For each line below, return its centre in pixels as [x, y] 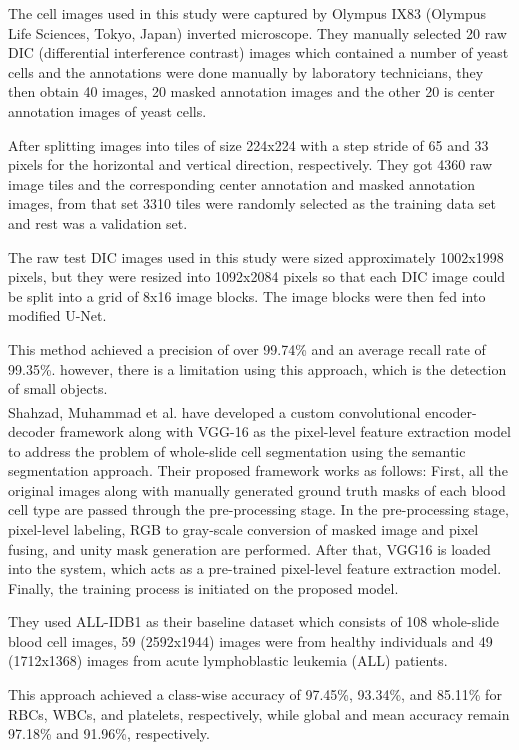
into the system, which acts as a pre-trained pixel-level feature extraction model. [255, 568]
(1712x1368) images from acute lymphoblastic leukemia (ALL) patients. [228, 660]
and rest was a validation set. [98, 222]
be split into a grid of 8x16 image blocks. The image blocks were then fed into [247, 295]
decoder [32, 430]
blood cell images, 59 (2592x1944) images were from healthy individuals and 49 [250, 640]
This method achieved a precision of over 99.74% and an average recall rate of [247, 348]
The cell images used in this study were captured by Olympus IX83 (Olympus [247, 13]
